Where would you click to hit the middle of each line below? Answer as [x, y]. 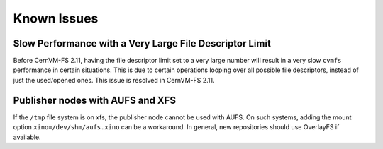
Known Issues [56, 18]
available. [27, 137]
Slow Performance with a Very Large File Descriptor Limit [142, 43]
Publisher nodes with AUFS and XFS [95, 100]
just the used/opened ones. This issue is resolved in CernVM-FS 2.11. [114, 80]
